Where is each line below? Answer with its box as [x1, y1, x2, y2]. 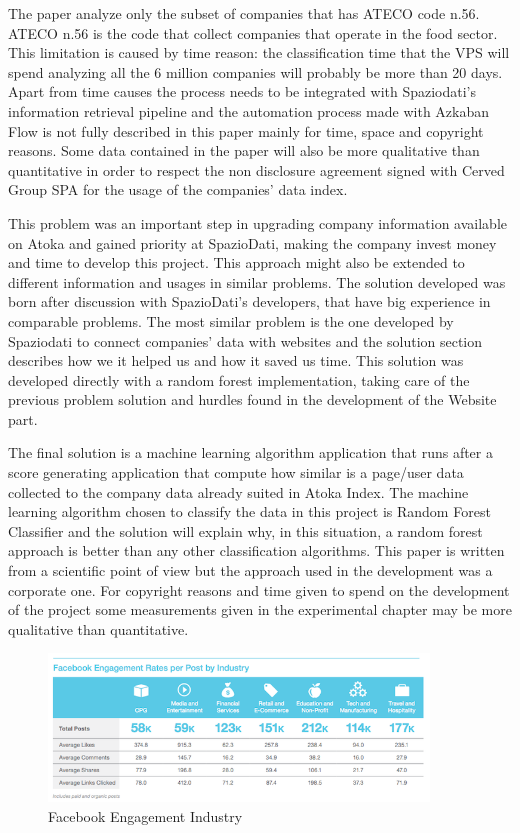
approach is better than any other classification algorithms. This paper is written [8, 540, 505, 561]
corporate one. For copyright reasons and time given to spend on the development [8, 579, 510, 600]
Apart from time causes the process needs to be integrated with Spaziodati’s [8, 81, 477, 102]
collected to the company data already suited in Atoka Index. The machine [8, 481, 469, 502]
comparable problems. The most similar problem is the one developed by [8, 310, 454, 331]
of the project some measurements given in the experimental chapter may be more [8, 599, 512, 620]
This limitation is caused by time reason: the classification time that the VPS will [8, 42, 510, 63]
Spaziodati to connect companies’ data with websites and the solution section [8, 330, 483, 351]
